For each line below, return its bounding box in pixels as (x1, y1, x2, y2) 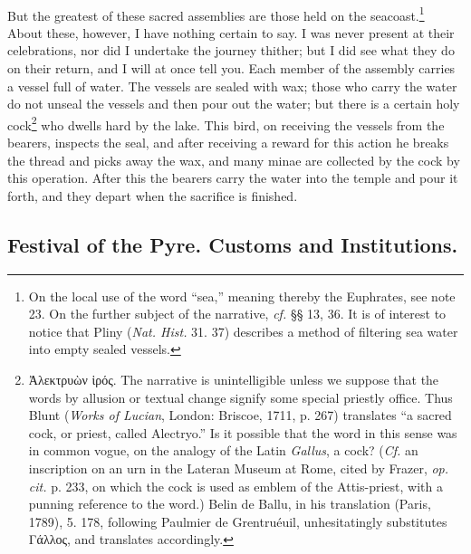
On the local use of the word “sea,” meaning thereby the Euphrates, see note (28, 286, 456, 305)
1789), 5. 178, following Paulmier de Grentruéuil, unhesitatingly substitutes (28, 511, 447, 530)
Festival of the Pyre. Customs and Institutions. (7, 230, 458, 258)
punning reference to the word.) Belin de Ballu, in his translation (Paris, (28, 494, 431, 513)
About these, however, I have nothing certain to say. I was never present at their (7, 23, 455, 42)
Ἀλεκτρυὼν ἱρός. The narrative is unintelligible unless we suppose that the (28, 370, 439, 389)
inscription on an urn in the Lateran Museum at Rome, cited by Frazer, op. (28, 458, 449, 477)
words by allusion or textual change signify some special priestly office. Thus (28, 387, 453, 406)
